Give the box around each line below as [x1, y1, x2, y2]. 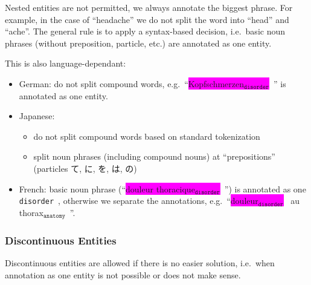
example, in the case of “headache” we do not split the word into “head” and [5, 13, 289, 25]
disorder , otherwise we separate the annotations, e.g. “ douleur [19, 194, 258, 207]
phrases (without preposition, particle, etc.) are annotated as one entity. [5, 36, 272, 49]
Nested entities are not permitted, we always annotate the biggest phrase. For [5, 1, 293, 13]
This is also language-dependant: [5, 57, 126, 70]
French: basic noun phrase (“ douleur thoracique [19, 182, 195, 195]
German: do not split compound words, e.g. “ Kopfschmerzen [19, 77, 245, 90]
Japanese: [19, 110, 55, 122]
